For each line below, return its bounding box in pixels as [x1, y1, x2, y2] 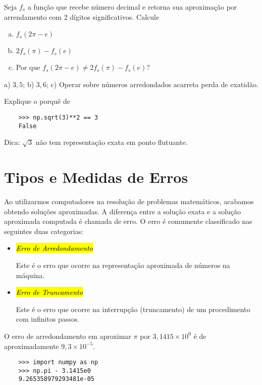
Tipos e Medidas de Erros [4, 167, 188, 187]
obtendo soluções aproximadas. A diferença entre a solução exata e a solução [4, 206, 241, 216]
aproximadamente [4, 340, 59, 351]
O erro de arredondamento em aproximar [4, 330, 131, 341]
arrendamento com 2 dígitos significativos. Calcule [4, 11, 160, 22]
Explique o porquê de [4, 96, 70, 106]
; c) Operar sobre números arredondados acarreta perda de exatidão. [46, 79, 258, 89]
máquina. [16, 269, 45, 280]
